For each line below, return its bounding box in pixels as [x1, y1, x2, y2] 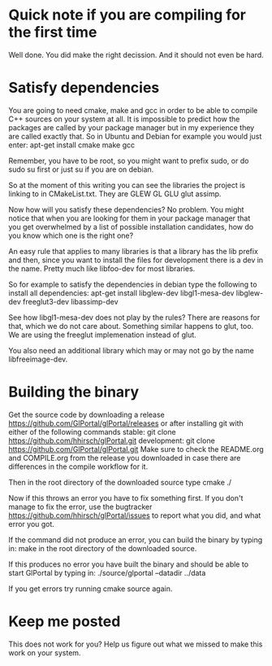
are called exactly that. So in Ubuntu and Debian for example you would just [8, 131, 262, 141]
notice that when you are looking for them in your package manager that [8, 213, 251, 223]
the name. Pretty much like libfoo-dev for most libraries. [8, 263, 196, 274]
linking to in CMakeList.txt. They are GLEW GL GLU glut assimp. [8, 189, 222, 199]
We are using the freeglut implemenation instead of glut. [8, 330, 196, 340]
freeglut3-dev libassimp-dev [23, 296, 119, 306]
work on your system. [8, 647, 81, 657]
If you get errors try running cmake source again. [8, 584, 173, 594]
